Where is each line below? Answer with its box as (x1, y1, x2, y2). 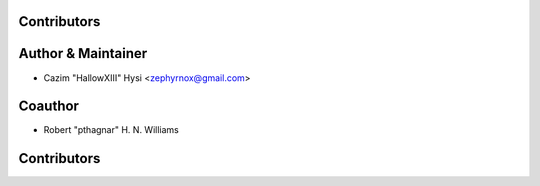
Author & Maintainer (18, 45, 148, 62)
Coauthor (18, 98, 80, 115)
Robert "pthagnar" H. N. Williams (43, 124, 179, 136)
